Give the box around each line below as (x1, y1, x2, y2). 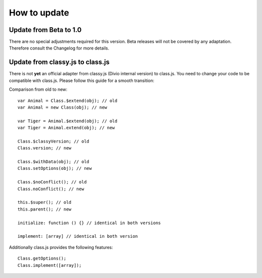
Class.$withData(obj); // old (17, 159, 90, 164)
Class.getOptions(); (17, 256, 66, 262)
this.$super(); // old (17, 199, 72, 205)
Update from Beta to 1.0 (9, 26, 82, 34)
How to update (9, 7, 69, 18)
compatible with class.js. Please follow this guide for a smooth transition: (9, 78, 155, 83)
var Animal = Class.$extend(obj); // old (17, 98, 117, 103)
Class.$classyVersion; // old (17, 138, 90, 144)
